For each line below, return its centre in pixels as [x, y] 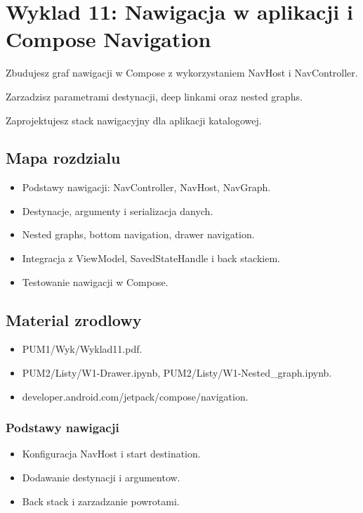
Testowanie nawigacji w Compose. [95, 281]
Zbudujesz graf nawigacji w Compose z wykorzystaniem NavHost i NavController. [182, 73]
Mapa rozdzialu [63, 158]
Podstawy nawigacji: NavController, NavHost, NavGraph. [146, 187]
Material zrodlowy [74, 319]
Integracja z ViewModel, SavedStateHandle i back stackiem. [151, 258]
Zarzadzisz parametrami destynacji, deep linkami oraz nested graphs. [154, 96]
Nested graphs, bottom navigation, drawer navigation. [138, 234]
